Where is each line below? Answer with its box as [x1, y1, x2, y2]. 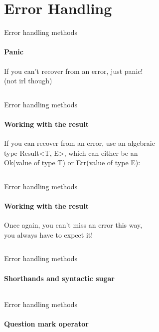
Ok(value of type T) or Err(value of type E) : [4, 157, 141, 168]
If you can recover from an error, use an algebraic [4, 138, 155, 148]
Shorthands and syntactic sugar [4, 273, 115, 283]
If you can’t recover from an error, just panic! [4, 65, 143, 76]
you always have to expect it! [4, 229, 93, 240]
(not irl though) [4, 75, 52, 86]
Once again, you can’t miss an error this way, [4, 220, 143, 230]
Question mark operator [4, 319, 89, 329]
